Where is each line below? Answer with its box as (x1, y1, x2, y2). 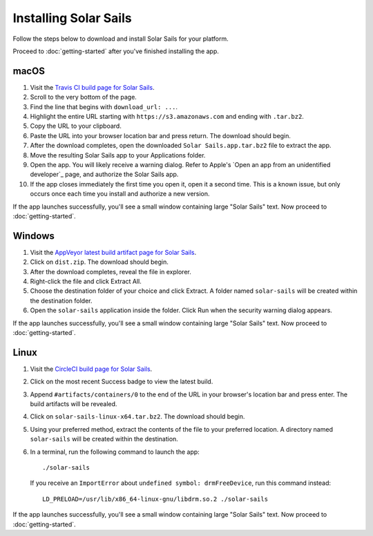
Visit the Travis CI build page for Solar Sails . (30, 83, 155, 91)
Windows (12, 230, 55, 242)
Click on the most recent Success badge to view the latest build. (30, 377, 213, 386)
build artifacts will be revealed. (30, 400, 117, 408)
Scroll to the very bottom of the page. (30, 93, 137, 102)
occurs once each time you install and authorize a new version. (30, 190, 210, 198)
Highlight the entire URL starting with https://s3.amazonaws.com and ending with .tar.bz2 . (30, 113, 304, 121)
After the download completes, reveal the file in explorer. (30, 267, 191, 276)
